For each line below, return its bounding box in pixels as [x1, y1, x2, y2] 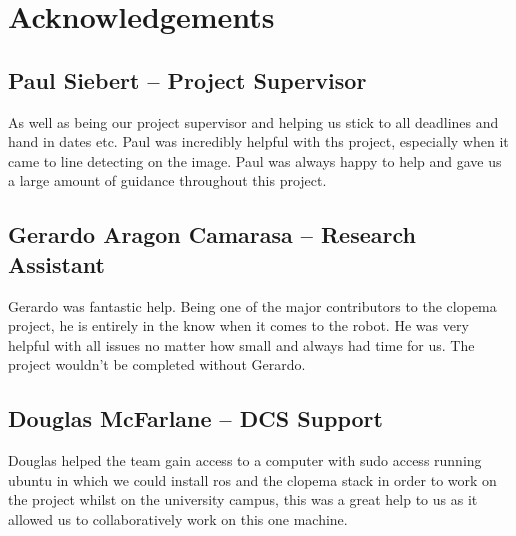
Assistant [8, 248, 105, 279]
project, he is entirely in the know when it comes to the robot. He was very [8, 315, 469, 336]
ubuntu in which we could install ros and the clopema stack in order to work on [8, 469, 497, 490]
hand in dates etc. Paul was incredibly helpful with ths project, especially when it [8, 131, 509, 152]
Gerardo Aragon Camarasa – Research [8, 219, 416, 250]
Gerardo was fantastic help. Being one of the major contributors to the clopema [8, 295, 497, 316]
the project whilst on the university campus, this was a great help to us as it [8, 489, 478, 510]
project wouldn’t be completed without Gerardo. [8, 354, 306, 375]
